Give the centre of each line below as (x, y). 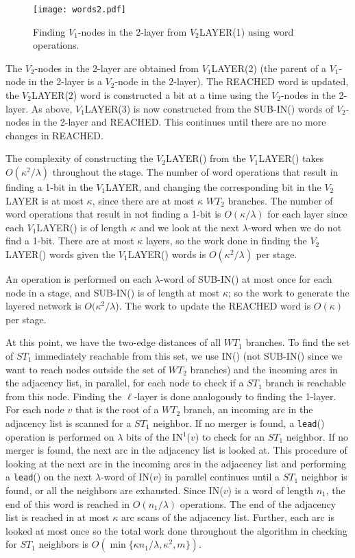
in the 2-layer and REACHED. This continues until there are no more (179, 122)
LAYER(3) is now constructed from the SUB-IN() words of (209, 108)
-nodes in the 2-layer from (132, 31)
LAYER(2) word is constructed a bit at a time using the (150, 95)
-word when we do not (295, 227)
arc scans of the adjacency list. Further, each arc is (228, 517)
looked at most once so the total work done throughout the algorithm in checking (176, 530)
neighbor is (324, 477)
